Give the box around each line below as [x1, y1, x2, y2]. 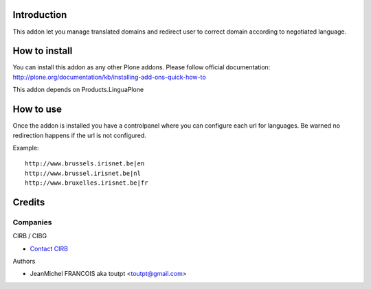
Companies [12, 217, 52, 227]
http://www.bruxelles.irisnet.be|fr [25, 179, 148, 187]
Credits [12, 196, 45, 208]
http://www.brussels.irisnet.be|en [25, 160, 145, 167]
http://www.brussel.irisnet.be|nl [25, 169, 141, 177]
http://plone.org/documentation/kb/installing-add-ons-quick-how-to [12, 73, 206, 81]
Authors [12, 257, 36, 265]
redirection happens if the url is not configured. [12, 131, 147, 139]
